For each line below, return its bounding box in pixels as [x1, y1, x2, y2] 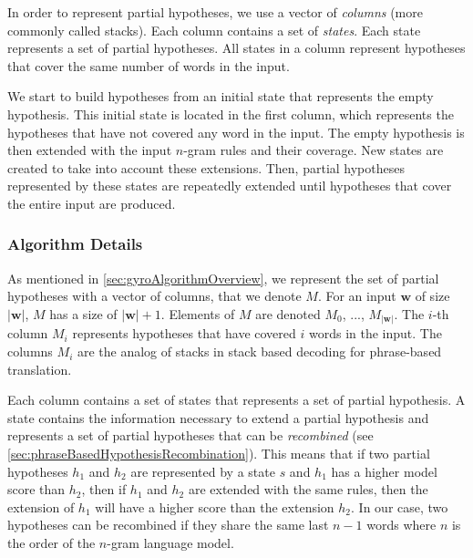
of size [415, 286, 450, 305]
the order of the [7, 532, 96, 552]
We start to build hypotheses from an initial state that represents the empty [7, 87, 434, 106]
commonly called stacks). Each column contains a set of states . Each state [7, 20, 421, 39]
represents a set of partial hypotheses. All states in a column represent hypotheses [7, 38, 466, 57]
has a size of [49, 304, 118, 323]
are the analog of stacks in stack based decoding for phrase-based [77, 342, 442, 361]
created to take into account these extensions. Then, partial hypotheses [7, 158, 405, 177]
